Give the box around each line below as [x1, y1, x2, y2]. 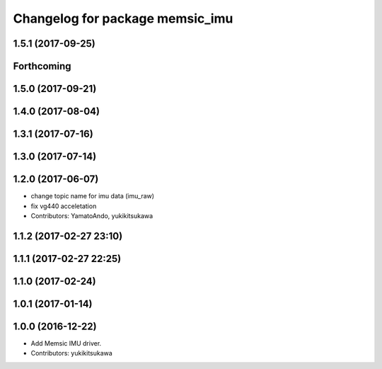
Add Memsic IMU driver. [30, 339, 102, 347]
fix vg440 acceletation [30, 202, 97, 210]
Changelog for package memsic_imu [13, 11, 233, 26]
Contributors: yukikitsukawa [30, 349, 112, 358]
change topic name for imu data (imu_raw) [30, 192, 155, 200]
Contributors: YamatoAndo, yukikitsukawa [30, 211, 154, 220]
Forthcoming [13, 60, 71, 72]
